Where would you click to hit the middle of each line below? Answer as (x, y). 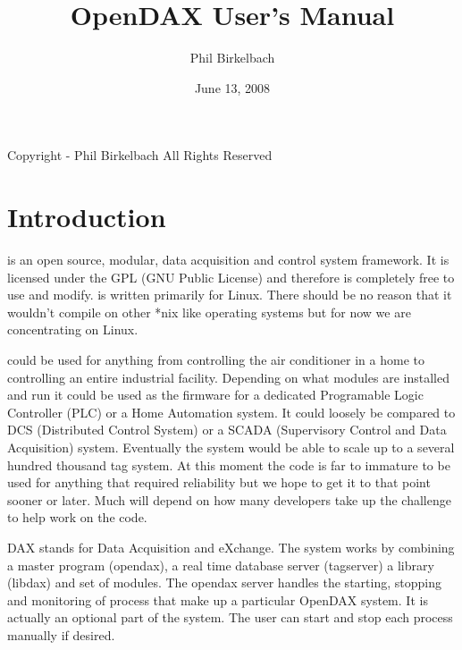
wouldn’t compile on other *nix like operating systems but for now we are (209, 312)
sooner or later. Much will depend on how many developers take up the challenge (229, 499)
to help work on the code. (77, 517)
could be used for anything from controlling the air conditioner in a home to (216, 359)
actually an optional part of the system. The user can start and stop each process (230, 617)
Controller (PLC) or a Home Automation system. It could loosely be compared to (231, 412)
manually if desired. (61, 634)
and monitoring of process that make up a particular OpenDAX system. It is (218, 599)
